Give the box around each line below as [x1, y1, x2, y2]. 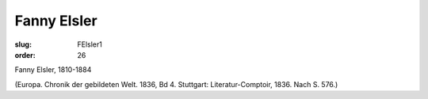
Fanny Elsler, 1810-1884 [14, 65, 92, 74]
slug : [14, 40, 32, 49]
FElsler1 [77, 40, 102, 49]
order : [14, 50, 36, 59]
